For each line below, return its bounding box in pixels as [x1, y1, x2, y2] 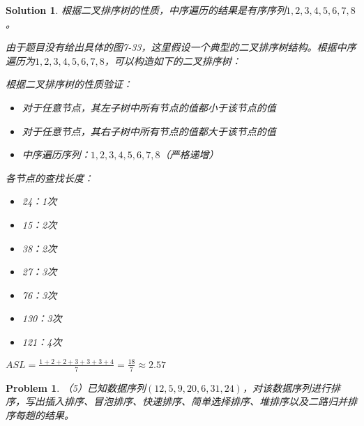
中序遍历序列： [22, 147, 91, 162]
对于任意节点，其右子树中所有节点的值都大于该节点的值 [22, 123, 276, 138]
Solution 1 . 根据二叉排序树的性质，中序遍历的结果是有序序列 [6, 3, 287, 17]
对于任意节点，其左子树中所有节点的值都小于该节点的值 [22, 100, 276, 114]
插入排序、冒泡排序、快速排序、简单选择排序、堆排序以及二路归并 [44, 394, 347, 409]
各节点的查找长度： [6, 170, 93, 185]
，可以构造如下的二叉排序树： [104, 53, 241, 68]
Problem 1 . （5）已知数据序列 [6, 380, 146, 395]
